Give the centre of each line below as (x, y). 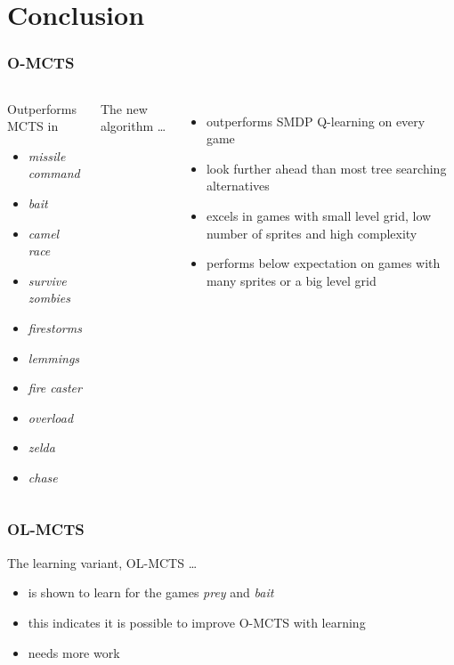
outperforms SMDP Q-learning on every (316, 121)
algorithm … (133, 126)
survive (47, 280)
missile (47, 155)
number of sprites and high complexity (312, 233)
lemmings (54, 357)
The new (124, 108)
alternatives (238, 186)
